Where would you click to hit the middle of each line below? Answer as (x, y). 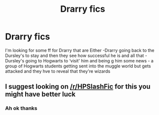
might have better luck (40, 94)
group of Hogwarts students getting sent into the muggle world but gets (78, 66)
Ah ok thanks (21, 108)
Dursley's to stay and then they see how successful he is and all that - (76, 56)
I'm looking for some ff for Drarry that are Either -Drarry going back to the (80, 50)
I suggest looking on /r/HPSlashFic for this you (78, 87)
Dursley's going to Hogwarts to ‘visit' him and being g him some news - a (79, 60)
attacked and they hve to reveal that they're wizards (58, 71)
